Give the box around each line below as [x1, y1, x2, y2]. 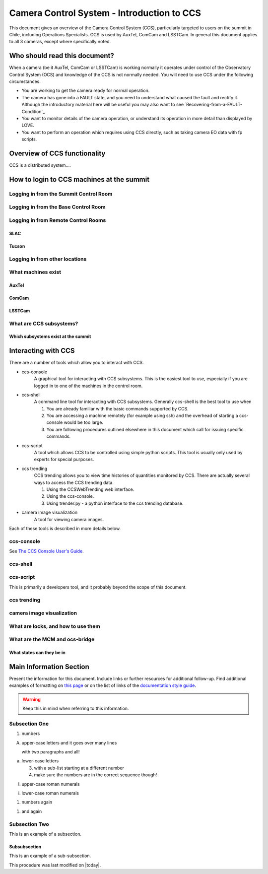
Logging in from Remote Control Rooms [9, 216, 106, 223]
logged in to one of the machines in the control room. [34, 383, 143, 389]
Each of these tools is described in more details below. [9, 525, 121, 531]
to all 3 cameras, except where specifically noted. [9, 39, 111, 45]
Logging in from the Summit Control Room [9, 190, 113, 197]
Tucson [9, 243, 25, 249]
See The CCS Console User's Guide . [9, 548, 84, 554]
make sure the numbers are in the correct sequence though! [34, 772, 157, 778]
